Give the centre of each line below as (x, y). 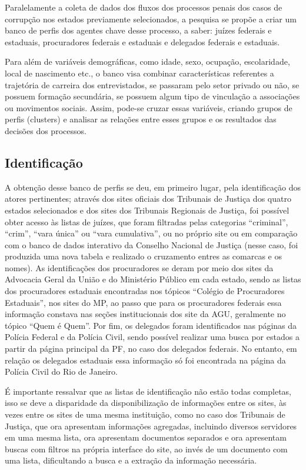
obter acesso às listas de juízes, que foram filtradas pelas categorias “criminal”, (147, 221)
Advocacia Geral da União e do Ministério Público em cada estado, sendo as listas (153, 279)
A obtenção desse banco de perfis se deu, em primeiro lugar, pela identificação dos (153, 187)
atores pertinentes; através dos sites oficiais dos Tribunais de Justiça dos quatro (148, 199)
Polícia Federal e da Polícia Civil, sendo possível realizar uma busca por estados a (152, 337)
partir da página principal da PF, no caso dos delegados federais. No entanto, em (151, 349)
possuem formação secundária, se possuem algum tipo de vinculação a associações (152, 96)
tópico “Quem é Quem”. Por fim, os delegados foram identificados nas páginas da (151, 325)
